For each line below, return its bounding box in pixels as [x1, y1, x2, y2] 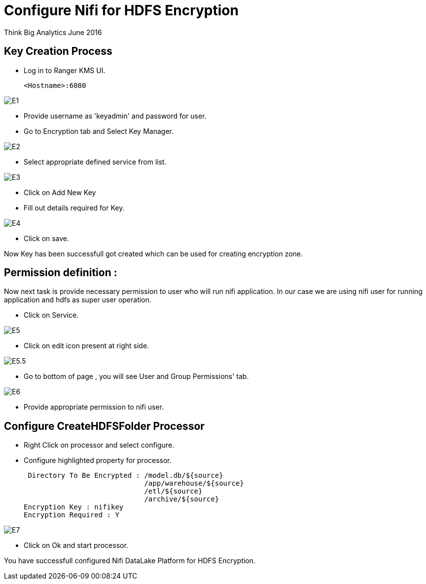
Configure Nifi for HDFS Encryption [4, 2, 239, 19]
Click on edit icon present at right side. [24, 341, 149, 350]
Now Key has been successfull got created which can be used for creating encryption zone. [4, 249, 303, 258]
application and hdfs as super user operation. [4, 295, 151, 304]
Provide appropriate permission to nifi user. [24, 403, 164, 412]
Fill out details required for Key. [24, 203, 125, 212]
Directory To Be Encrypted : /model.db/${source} [28, 471, 223, 480]
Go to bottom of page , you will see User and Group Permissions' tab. [24, 372, 249, 381]
